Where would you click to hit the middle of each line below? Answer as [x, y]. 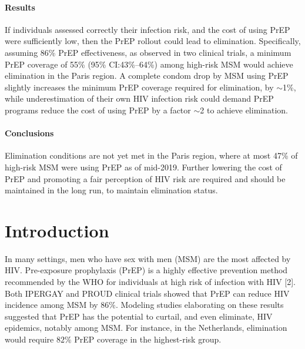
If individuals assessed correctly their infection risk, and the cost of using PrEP [148, 29]
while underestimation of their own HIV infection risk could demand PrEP [139, 98]
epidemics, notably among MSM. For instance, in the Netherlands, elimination [146, 328]
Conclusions [29, 133]
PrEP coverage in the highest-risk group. [148, 339]
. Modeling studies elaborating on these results [200, 305]
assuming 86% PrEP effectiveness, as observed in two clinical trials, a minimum [148, 52]
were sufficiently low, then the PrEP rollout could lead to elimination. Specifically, [153, 41]
